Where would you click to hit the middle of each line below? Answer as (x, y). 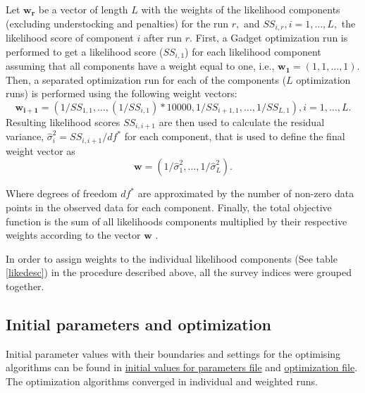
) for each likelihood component (253, 51)
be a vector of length (83, 9)
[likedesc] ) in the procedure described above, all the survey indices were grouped (179, 272)
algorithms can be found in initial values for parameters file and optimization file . (182, 367)
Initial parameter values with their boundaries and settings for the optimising (173, 353)
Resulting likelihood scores (63, 121)
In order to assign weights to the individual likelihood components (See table (172, 258)
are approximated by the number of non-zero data (246, 193)
